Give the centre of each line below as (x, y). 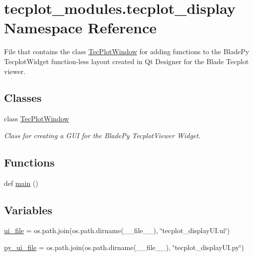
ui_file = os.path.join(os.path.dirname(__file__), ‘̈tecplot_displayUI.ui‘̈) (117, 230)
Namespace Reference (80, 28)
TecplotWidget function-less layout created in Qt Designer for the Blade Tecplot (126, 61)
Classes (23, 98)
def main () (21, 183)
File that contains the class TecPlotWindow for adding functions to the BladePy (127, 51)
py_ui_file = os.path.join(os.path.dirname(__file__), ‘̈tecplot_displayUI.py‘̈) (124, 247)
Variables (28, 210)
